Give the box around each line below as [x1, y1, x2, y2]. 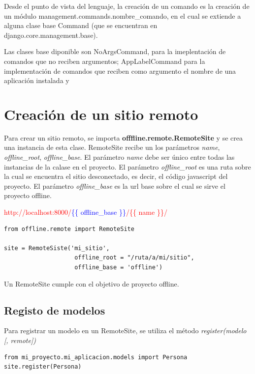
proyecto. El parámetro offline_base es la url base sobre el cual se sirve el [4, 180, 225, 191]
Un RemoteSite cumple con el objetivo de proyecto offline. [4, 278, 179, 288]
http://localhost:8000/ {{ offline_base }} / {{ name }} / [4, 207, 167, 217]
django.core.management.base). [4, 29, 98, 40]
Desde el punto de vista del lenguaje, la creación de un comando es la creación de [4, 1, 250, 11]
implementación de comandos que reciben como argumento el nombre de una [4, 65, 236, 76]
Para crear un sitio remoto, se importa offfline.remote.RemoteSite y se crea [4, 132, 243, 143]
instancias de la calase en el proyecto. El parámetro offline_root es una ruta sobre [4, 161, 251, 172]
